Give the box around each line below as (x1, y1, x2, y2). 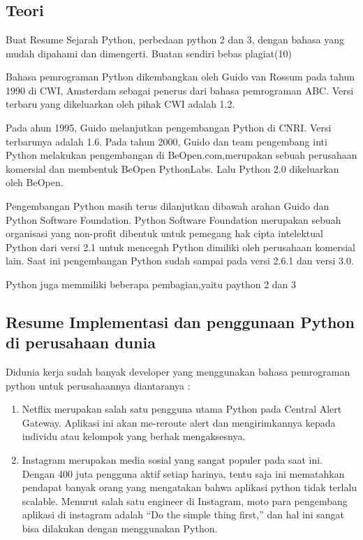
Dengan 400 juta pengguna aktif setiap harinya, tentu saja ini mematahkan (22, 466, 345, 481)
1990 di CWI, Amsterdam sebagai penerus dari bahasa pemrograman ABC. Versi (6, 83, 354, 97)
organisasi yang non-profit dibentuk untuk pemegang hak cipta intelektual (6, 226, 323, 241)
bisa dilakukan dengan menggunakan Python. (22, 521, 218, 536)
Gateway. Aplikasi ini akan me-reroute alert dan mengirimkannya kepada (22, 415, 336, 429)
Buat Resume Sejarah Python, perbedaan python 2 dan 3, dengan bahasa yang (6, 32, 345, 46)
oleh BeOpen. (6, 175, 64, 190)
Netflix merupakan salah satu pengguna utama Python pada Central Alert (22, 402, 342, 416)
